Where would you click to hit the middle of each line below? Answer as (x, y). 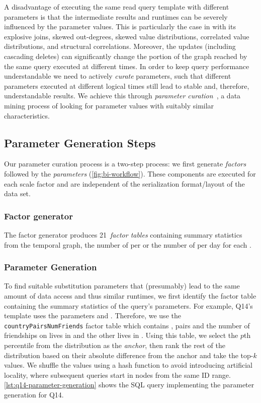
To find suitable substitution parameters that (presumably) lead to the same (122, 286)
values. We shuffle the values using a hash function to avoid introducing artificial (128, 365)
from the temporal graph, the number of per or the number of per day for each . (128, 244)
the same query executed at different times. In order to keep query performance (127, 66)
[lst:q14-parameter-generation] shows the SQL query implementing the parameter (129, 385)
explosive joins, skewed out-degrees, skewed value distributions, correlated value (127, 36)
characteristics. (27, 115)
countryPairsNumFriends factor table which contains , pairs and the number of (127, 325)
